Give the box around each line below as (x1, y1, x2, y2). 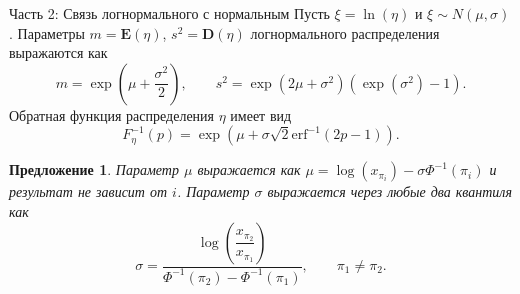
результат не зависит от (9, 181, 168, 202)
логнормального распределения (250, 22, 440, 43)
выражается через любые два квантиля (267, 181, 512, 202)
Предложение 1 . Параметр (9, 159, 179, 180)
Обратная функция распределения (9, 104, 215, 125)
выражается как (197, 159, 301, 180)
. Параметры (9, 22, 85, 43)
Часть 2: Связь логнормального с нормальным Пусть (9, 3, 330, 23)
